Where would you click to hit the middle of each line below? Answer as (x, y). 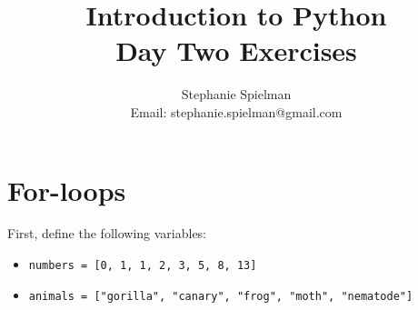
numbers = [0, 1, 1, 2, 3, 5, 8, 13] (143, 266)
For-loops (67, 190)
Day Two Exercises (236, 50)
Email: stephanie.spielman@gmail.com (236, 111)
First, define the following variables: (107, 233)
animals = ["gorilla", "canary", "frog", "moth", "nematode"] (221, 296)
